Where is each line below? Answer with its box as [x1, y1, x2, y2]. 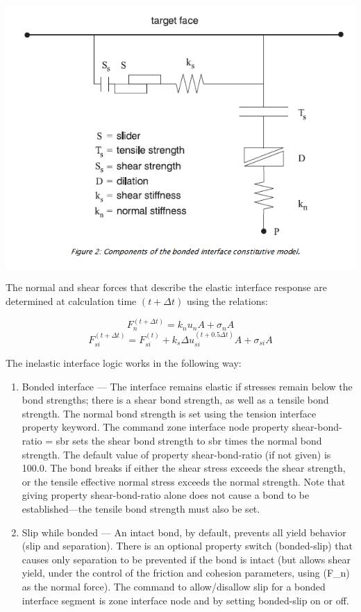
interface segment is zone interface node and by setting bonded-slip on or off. [22, 593, 349, 607]
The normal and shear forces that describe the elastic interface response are [6, 280, 328, 295]
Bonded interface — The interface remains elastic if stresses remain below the [22, 379, 353, 393]
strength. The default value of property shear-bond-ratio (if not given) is [22, 447, 331, 461]
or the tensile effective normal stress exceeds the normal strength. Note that [22, 474, 346, 488]
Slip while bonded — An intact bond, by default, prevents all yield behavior [22, 524, 346, 539]
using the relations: [186, 293, 268, 308]
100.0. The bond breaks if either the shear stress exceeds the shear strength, [22, 461, 346, 475]
